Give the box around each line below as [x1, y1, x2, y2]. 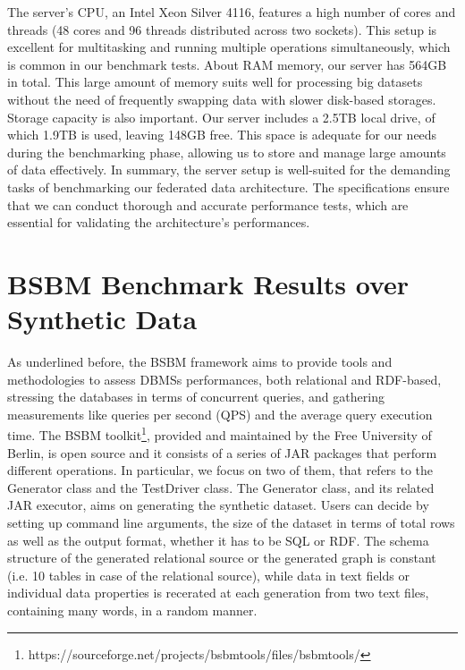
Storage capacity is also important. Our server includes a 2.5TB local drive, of [7, 107, 435, 126]
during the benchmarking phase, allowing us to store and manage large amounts [7, 142, 446, 161]
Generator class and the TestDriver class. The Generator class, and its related [7, 478, 435, 496]
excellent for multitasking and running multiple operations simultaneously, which [7, 38, 451, 56]
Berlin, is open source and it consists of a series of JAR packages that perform [7, 443, 437, 462]
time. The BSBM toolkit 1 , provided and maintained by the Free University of [7, 423, 432, 445]
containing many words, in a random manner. [7, 601, 258, 619]
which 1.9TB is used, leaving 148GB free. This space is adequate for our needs [7, 125, 437, 144]
